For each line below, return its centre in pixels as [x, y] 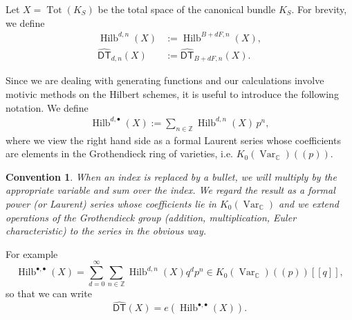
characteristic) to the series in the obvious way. [106, 231]
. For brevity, [319, 9]
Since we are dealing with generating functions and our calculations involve [165, 80]
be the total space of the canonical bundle [187, 9]
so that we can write [49, 293]
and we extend [309, 203]
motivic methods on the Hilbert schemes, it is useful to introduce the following [172, 94]
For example [32, 253]
